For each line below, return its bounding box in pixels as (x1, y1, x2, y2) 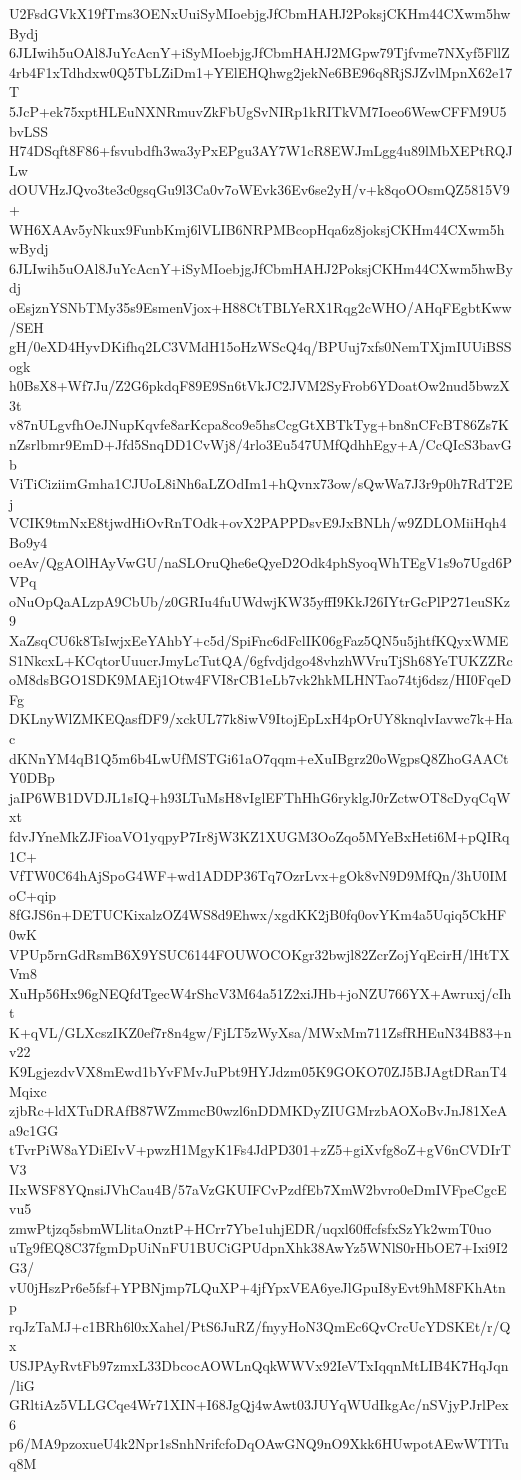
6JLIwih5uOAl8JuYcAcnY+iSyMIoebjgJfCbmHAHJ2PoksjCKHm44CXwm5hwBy (9, 257, 513, 278)
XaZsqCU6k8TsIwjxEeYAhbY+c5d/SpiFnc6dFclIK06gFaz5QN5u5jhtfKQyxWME (9, 630, 509, 650)
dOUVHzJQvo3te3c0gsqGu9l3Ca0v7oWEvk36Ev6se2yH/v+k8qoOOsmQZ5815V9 (9, 179, 510, 200)
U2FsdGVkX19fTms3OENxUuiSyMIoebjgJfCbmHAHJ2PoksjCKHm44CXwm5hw (9, 3, 511, 23)
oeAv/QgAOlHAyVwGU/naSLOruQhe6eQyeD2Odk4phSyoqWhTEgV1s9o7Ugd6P (9, 551, 513, 572)
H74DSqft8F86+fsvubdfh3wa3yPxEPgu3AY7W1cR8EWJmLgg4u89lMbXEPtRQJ (9, 140, 513, 161)
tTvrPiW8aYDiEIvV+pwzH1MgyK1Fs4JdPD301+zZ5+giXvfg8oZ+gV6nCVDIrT (9, 1139, 511, 1160)
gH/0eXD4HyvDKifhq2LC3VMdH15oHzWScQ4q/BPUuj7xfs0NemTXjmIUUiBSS (9, 336, 512, 357)
